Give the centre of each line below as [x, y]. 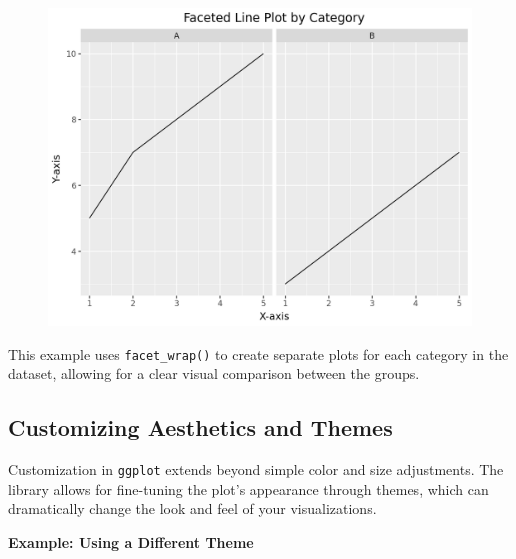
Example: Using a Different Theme [131, 541]
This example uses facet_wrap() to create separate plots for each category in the [258, 353]
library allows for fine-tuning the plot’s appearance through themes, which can [248, 488]
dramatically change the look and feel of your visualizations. [192, 508]
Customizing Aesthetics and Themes [200, 427]
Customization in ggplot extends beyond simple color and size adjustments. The [256, 469]
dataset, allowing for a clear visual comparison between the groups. [214, 373]
